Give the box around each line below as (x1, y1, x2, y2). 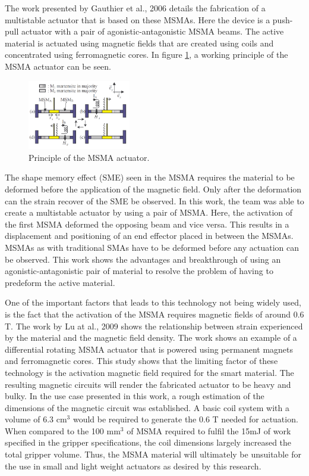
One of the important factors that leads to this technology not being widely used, (5, 296, 301, 309)
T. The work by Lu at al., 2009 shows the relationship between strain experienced (5, 319, 303, 332)
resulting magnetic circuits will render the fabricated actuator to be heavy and (5, 378, 291, 390)
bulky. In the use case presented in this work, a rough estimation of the (5, 390, 264, 402)
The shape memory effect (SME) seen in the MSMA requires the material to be (5, 171, 295, 183)
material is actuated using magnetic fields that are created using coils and (5, 36, 274, 49)
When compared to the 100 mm (5, 424, 121, 437)
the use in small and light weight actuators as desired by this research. (5, 459, 261, 472)
